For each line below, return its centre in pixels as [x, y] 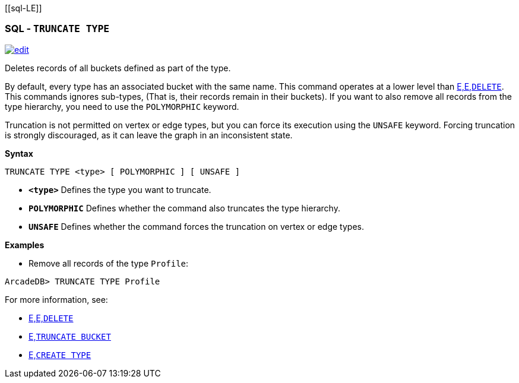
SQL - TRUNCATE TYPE [57, 29]
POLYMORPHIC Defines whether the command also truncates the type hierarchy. [184, 208]
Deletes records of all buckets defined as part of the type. [118, 68]
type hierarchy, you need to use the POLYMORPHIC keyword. [122, 106]
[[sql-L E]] [23, 8]
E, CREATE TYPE [60, 354]
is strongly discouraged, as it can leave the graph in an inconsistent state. [149, 135]
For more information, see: [56, 299]
